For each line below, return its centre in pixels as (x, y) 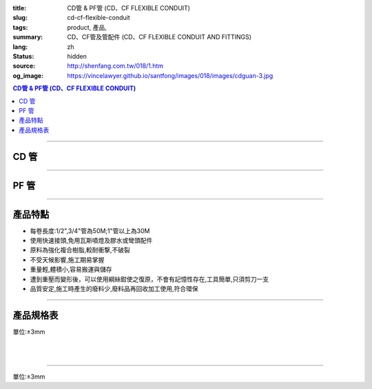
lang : (20, 47)
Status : (23, 56)
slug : (20, 18)
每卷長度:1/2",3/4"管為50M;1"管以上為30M (90, 230)
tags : (20, 27)
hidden (77, 56)
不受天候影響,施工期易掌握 (67, 259)
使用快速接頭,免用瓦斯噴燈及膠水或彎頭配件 (91, 241)
